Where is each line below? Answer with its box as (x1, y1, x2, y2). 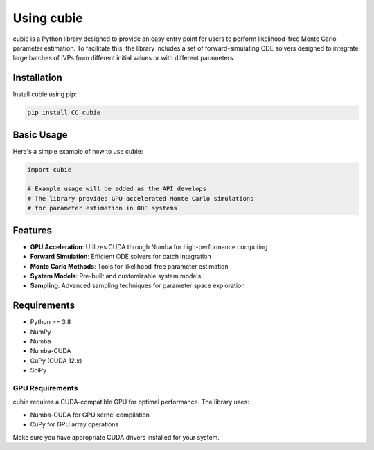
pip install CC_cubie (27, 109, 101, 117)
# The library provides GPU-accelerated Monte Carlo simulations (27, 195, 254, 202)
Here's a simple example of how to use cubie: (12, 147, 143, 155)
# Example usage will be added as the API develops (27, 185, 207, 193)
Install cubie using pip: (12, 90, 78, 98)
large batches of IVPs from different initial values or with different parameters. (12, 54, 235, 62)
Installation (12, 72, 62, 84)
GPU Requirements (12, 383, 78, 393)
